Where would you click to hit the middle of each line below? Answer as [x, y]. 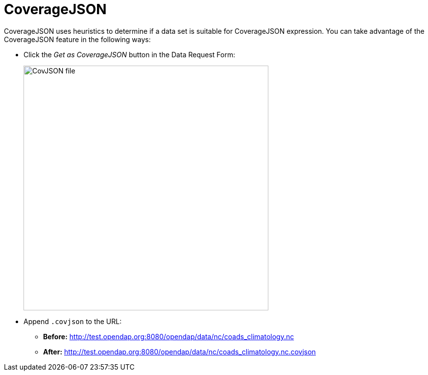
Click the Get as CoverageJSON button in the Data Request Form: [130, 54]
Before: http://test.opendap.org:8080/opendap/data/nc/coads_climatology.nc [169, 336]
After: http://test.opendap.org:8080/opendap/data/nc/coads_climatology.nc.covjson [179, 352]
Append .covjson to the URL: [73, 321]
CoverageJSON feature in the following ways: [77, 39]
